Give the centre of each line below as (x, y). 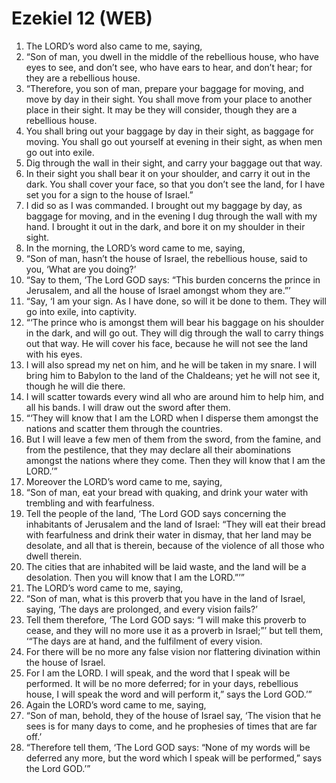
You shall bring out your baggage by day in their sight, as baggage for (169, 131)
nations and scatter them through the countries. (124, 428)
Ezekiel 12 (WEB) (82, 18)
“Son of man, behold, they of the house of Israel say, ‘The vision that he (173, 715)
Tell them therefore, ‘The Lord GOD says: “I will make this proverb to (166, 619)
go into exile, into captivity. (81, 311)
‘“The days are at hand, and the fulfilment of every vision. (144, 641)
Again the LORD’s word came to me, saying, (116, 704)
